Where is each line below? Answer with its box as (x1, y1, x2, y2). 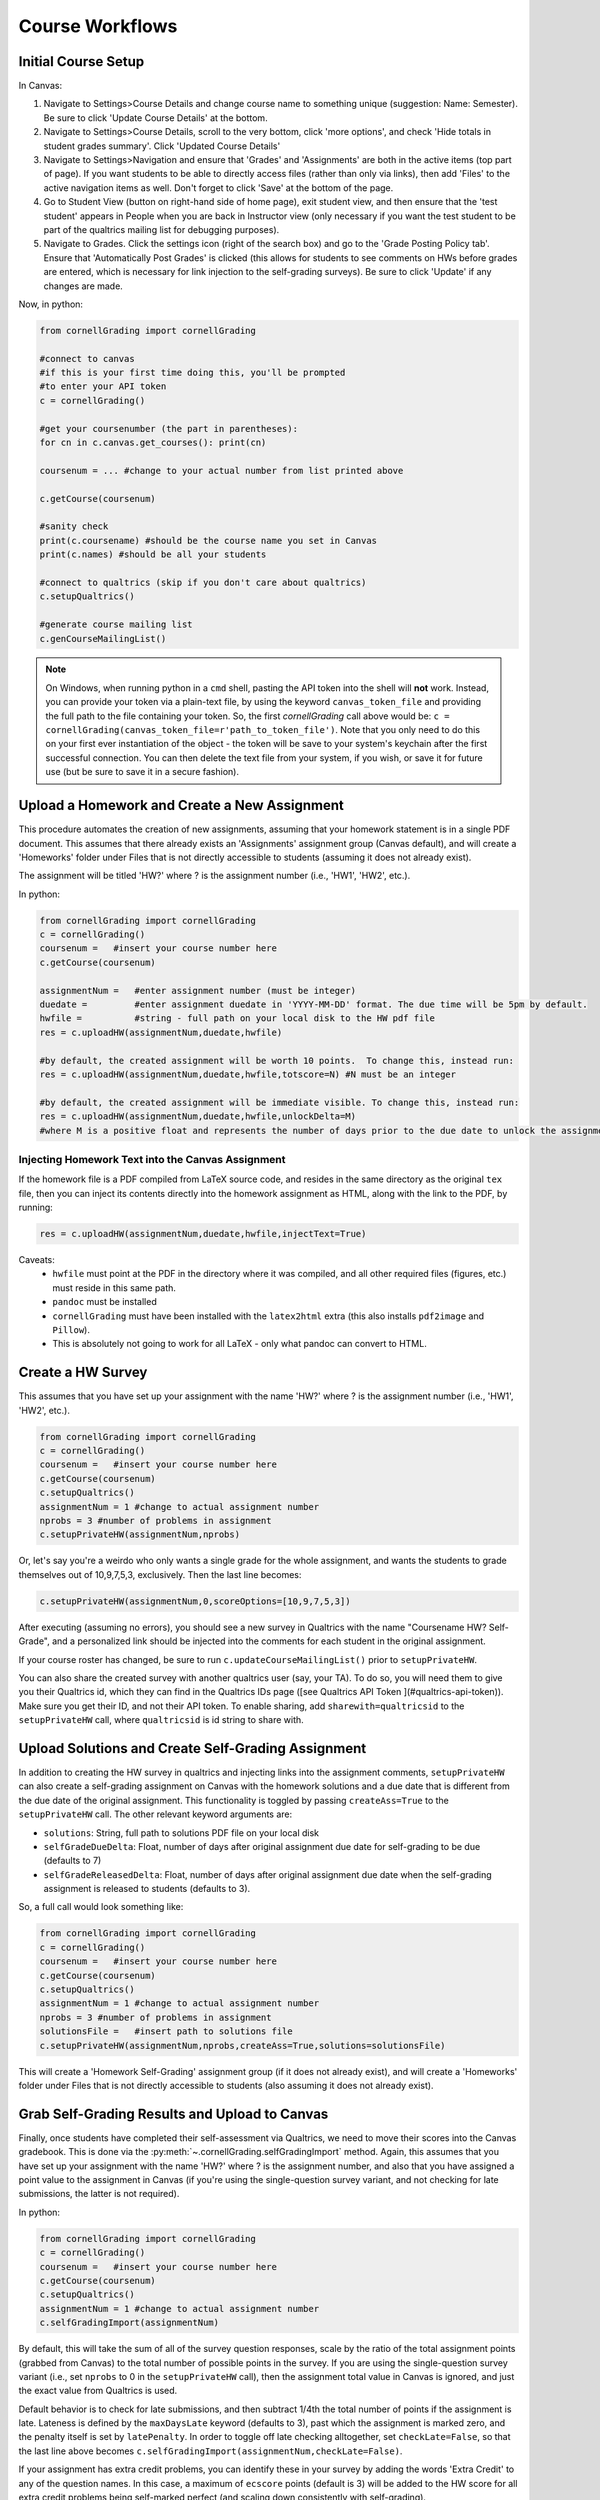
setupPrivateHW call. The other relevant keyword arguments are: (18, 1808, 293, 1820)
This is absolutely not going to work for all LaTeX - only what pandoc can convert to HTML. (52, 1338, 427, 1350)
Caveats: (18, 1254, 55, 1266)
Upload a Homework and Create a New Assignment (18, 797, 344, 814)
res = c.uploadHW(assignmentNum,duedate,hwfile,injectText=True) (39, 1228, 367, 1240)
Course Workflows (18, 15, 178, 37)
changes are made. (43, 280, 124, 292)
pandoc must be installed (52, 1296, 157, 1308)
